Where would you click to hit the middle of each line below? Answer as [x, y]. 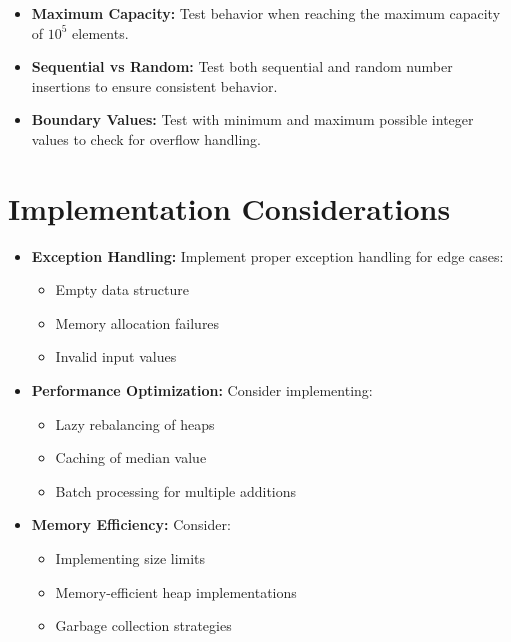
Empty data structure [122, 289]
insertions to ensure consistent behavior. [154, 85]
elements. [100, 32]
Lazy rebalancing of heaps [135, 423]
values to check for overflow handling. [146, 138]
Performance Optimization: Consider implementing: [202, 390]
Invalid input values [116, 356]
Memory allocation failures [137, 322]
